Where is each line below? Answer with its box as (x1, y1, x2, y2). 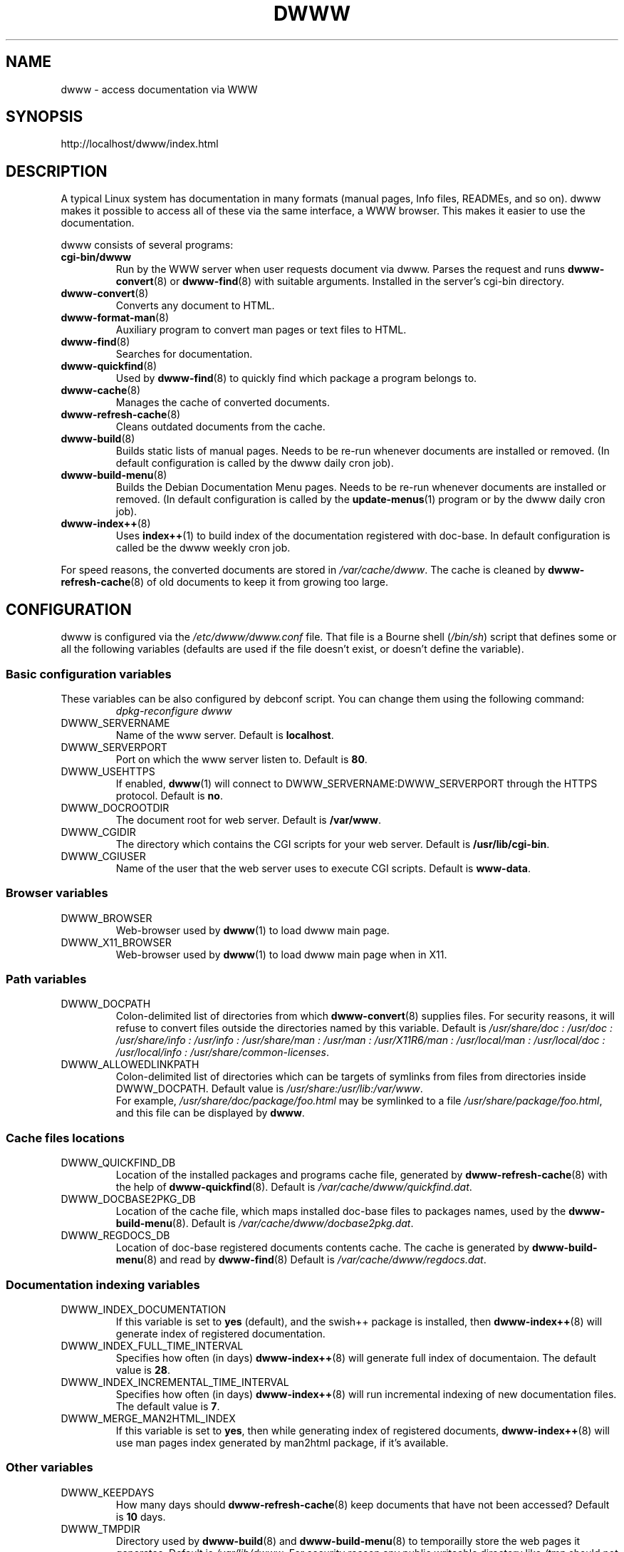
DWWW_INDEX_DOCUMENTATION (61, 1303, 227, 1315)
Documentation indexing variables (6, 1277, 200, 1292)
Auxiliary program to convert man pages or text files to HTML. (115, 324, 407, 336)
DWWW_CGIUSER (61, 849, 146, 862)
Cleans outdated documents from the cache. (115, 420, 326, 433)
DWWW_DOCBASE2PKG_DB (61, 1193, 196, 1206)
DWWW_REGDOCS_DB (61, 1229, 170, 1242)
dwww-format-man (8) (61, 311, 169, 324)
